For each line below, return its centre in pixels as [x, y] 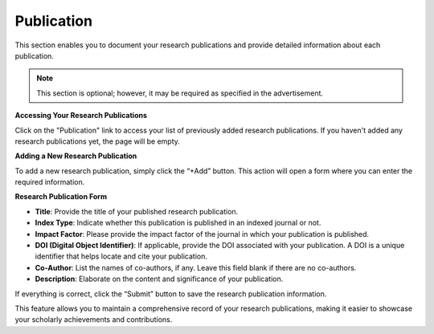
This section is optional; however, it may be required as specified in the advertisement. [180, 93]
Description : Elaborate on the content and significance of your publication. [159, 279]
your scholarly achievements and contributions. [94, 320]
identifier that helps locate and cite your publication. [121, 256]
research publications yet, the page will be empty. [98, 141]
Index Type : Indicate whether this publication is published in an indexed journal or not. [178, 223]
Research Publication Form [61, 197]
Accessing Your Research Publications [81, 116]
